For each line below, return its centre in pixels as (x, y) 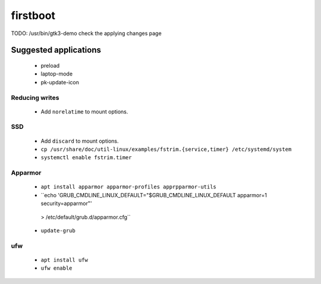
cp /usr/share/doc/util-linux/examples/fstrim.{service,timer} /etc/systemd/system (166, 149)
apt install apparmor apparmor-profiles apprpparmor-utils (129, 187)
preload (50, 65)
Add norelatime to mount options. (84, 111)
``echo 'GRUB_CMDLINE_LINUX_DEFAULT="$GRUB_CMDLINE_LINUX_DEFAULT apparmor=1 (154, 195)
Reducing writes (35, 97)
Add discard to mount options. (80, 141)
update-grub (58, 231)
